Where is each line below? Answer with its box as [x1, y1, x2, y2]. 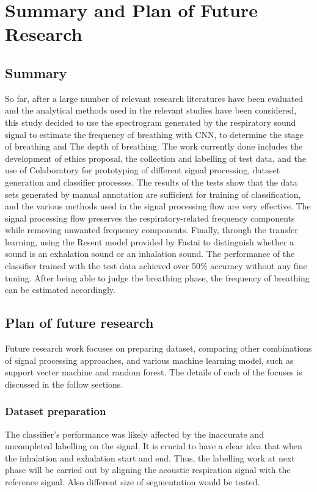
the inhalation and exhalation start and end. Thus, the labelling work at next [5, 451, 295, 464]
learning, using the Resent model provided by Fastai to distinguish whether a [5, 235, 294, 248]
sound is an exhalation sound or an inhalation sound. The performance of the [5, 247, 295, 260]
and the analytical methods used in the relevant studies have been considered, [5, 104, 297, 117]
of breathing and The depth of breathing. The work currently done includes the [5, 140, 303, 153]
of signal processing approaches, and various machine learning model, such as [5, 353, 294, 366]
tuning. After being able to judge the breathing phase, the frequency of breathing [5, 271, 310, 284]
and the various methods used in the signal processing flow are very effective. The [5, 200, 311, 212]
